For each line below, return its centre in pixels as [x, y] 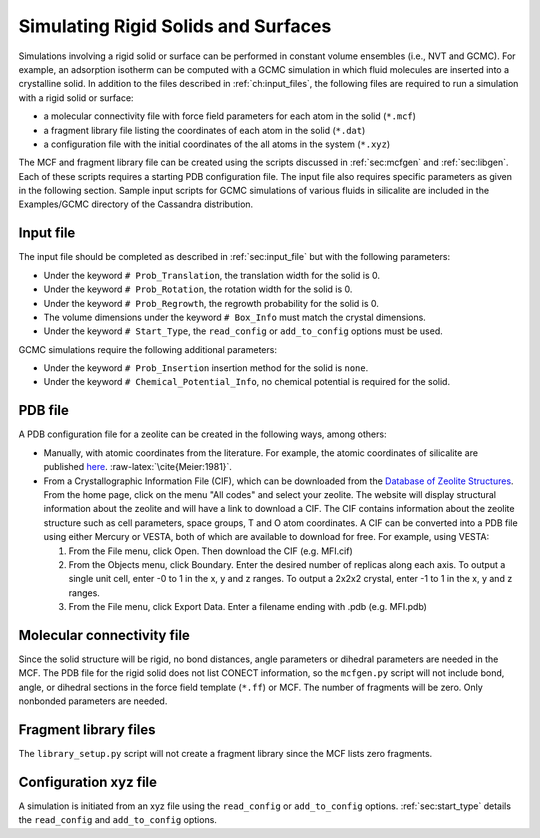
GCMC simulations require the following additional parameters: [147, 349]
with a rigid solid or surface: [76, 97]
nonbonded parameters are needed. [93, 701]
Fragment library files [87, 729]
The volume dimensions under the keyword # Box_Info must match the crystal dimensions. [235, 317]
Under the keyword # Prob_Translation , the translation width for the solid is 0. [211, 275]
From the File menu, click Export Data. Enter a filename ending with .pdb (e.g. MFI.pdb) [247, 607]
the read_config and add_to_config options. [117, 820]
